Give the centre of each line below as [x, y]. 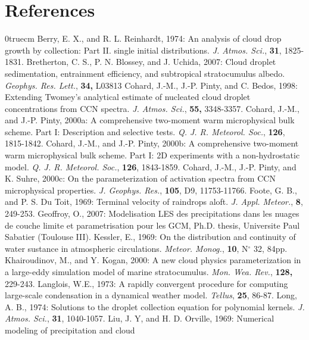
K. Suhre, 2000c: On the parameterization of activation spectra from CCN [140, 178]
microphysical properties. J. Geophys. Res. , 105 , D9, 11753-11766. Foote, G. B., [151, 190]
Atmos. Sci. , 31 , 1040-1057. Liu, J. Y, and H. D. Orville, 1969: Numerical [140, 318]
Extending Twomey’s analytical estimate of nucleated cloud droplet [128, 97]
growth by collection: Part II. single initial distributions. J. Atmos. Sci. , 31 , [143, 50]
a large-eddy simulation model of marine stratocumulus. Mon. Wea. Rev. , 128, [149, 272]
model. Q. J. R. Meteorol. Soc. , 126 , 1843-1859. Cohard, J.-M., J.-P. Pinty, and [151, 166]
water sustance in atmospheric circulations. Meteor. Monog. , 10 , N [127, 248]
